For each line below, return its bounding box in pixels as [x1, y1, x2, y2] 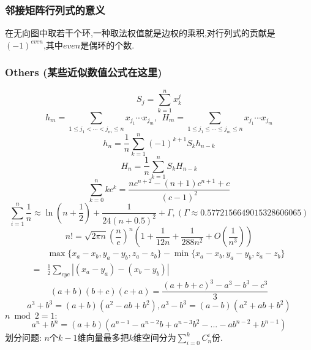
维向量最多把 [77, 331, 129, 344]
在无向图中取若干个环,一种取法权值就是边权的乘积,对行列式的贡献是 [5, 26, 275, 39]
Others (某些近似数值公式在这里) [5, 64, 162, 80]
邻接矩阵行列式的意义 [5, 2, 105, 17]
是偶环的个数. [80, 38, 135, 51]
